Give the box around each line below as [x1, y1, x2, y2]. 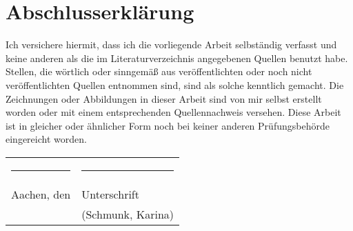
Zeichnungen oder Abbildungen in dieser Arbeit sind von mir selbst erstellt [6, 91, 322, 106]
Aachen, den [11, 185, 71, 202]
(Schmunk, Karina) [81, 205, 174, 222]
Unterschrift [81, 185, 139, 202]
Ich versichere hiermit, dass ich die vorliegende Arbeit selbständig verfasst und [6, 37, 337, 52]
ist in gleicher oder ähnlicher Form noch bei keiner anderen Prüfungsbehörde [6, 118, 330, 132]
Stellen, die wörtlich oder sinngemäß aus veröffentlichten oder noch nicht [6, 64, 312, 79]
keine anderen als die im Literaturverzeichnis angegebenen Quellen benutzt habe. [6, 50, 348, 65]
